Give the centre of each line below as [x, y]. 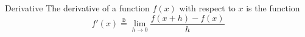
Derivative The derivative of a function [77, 8]
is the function [273, 8]
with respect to [207, 8]
